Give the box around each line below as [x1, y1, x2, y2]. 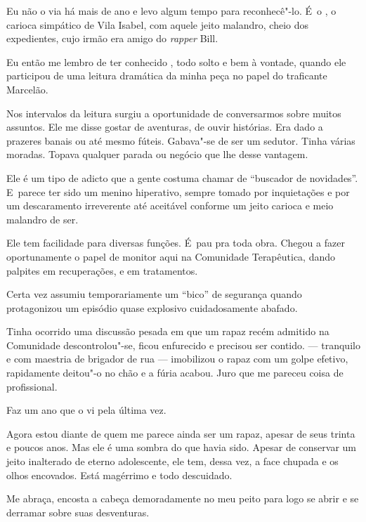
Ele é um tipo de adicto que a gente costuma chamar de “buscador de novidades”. [6, 170, 358, 185]
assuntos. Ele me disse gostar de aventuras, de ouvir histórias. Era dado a [6, 119, 323, 134]
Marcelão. [6, 81, 48, 96]
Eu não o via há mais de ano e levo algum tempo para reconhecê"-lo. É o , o [6, 4, 336, 18]
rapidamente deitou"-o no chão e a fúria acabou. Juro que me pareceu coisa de [6, 365, 344, 380]
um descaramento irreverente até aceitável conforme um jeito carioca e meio [6, 198, 334, 213]
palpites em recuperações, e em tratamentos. [6, 263, 198, 278]
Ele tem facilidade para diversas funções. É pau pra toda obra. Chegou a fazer [6, 235, 345, 250]
